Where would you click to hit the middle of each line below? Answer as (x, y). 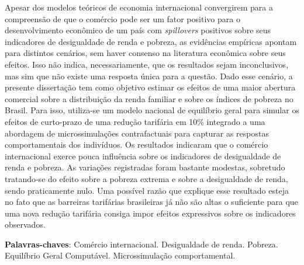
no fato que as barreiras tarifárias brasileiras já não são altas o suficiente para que (151, 202)
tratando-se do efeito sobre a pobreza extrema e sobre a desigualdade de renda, (146, 178)
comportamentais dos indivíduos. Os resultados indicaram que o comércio (137, 144)
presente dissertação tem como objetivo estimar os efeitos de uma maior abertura (150, 87)
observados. (25, 224)
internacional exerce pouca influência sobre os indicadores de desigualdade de (143, 156)
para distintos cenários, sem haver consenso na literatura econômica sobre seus (145, 53)
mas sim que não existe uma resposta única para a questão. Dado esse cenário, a (149, 76)
